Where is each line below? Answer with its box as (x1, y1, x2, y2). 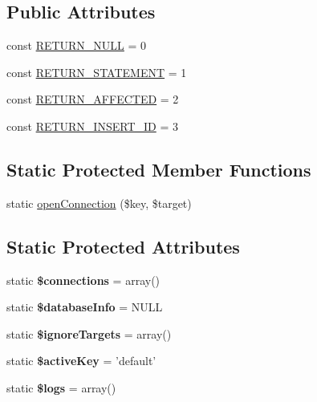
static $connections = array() (6, 271, 161, 288)
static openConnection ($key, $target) (6, 194, 192, 211)
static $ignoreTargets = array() (6, 325, 172, 342)
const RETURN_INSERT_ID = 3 (6, 117, 178, 134)
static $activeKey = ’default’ (6, 352, 156, 369)
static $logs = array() (6, 379, 116, 396)
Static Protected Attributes (6, 233, 240, 258)
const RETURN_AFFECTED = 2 (6, 91, 179, 108)
